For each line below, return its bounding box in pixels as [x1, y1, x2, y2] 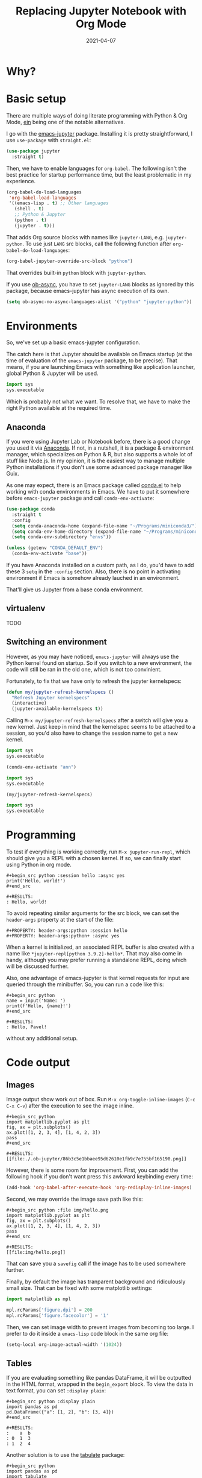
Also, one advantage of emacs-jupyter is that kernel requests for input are [6, 975, 190, 982]
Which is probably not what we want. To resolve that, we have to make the [6, 398, 191, 405]
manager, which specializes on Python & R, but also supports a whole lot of [6, 451, 193, 458]
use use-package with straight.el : [6, 136, 91, 143]
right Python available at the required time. [6, 404, 112, 412]
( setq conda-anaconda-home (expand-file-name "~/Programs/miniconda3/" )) [11, 523, 200, 529]
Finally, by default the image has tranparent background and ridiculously [6, 1278, 186, 1285]
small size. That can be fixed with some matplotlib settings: [6, 1284, 153, 1291]
